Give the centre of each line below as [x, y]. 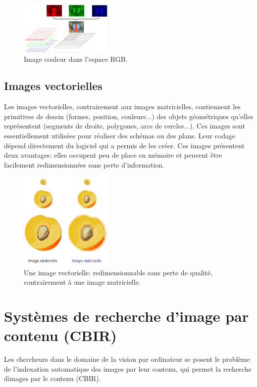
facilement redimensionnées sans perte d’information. [84, 164]
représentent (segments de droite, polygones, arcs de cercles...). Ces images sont [125, 126]
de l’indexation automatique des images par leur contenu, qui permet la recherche [128, 368]
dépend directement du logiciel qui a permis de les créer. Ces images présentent [124, 145]
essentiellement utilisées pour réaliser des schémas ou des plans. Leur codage [120, 136]
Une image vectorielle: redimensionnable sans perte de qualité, [118, 272]
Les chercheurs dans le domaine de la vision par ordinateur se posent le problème [127, 359]
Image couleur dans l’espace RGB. [76, 59]
